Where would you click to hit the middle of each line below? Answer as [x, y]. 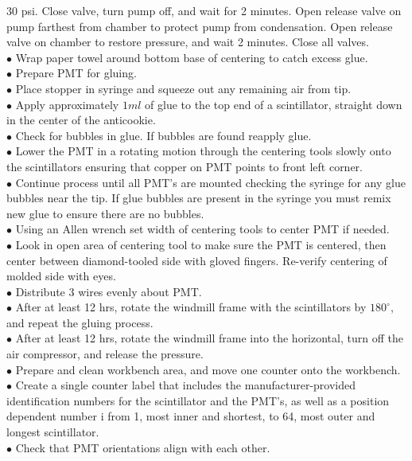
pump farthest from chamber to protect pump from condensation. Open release [200, 26]
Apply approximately [67, 104]
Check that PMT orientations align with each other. [143, 447]
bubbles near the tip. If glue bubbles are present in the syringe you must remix [199, 198]
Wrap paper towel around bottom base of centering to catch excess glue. [192, 57]
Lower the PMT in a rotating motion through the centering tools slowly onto [203, 151]
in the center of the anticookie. [81, 120]
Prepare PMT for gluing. [76, 73]
